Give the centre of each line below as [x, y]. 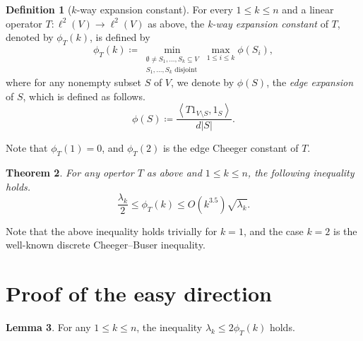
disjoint [186, 70]
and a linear [308, 9]
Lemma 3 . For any [48, 327]
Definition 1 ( [39, 9]
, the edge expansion [310, 82]
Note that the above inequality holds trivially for [112, 231]
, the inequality [169, 327]
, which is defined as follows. [84, 96]
